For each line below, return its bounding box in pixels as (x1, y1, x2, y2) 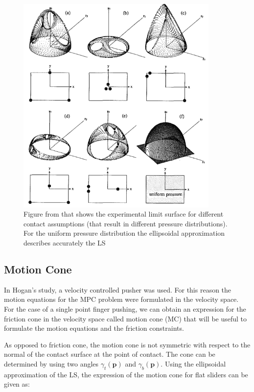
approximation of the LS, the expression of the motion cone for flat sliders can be (4, 369, 248, 379)
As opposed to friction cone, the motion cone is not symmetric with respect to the (4, 339, 251, 349)
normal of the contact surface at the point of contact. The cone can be (4, 349, 215, 359)
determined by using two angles (4, 359, 99, 369)
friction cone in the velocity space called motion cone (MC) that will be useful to (4, 313, 247, 323)
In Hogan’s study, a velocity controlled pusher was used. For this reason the (4, 284, 231, 294)
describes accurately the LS (23, 238, 106, 248)
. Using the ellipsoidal (161, 359, 226, 369)
